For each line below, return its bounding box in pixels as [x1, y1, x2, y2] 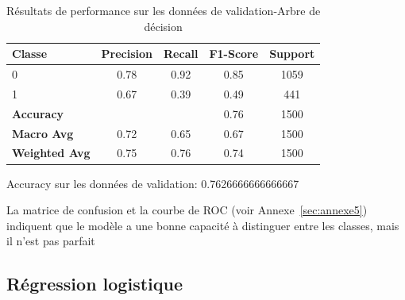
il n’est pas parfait [6, 233, 95, 249]
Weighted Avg [12, 144, 91, 161]
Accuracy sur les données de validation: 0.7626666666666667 [6, 175, 299, 191]
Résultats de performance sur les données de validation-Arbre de [6, 2, 321, 18]
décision [144, 17, 183, 34]
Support [269, 45, 315, 62]
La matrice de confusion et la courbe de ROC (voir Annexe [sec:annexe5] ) [6, 202, 368, 218]
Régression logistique [6, 271, 183, 296]
